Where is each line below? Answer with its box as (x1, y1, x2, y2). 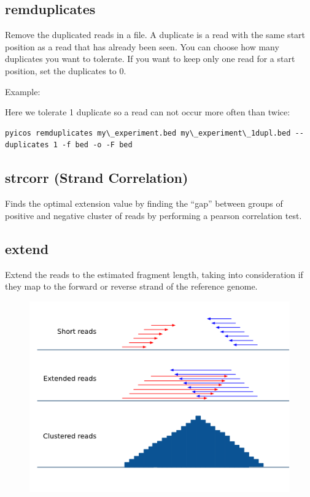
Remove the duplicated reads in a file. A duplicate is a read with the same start (5, 28, 306, 41)
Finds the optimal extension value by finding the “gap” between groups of (5, 197, 283, 210)
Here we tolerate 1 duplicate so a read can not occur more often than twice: (5, 106, 290, 118)
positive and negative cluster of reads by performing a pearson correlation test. (5, 209, 302, 222)
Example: (5, 85, 41, 98)
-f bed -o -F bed (62, 141, 133, 150)
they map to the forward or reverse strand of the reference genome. (5, 280, 258, 293)
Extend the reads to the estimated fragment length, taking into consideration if (5, 268, 303, 280)
